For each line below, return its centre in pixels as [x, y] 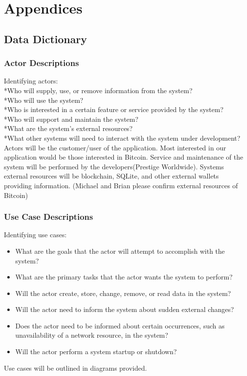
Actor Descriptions [41, 63]
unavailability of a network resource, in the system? [92, 335]
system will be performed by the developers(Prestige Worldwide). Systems [114, 166]
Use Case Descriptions [48, 217]
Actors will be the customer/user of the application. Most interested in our [115, 147]
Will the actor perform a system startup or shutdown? [96, 351]
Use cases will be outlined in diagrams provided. [76, 368]
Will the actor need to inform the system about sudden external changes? [124, 309]
